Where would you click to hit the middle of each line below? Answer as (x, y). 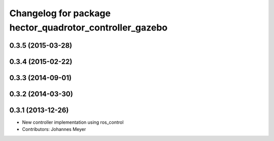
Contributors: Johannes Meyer (54, 129)
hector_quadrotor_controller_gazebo (88, 27)
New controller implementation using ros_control (73, 122)
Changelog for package (60, 13)
